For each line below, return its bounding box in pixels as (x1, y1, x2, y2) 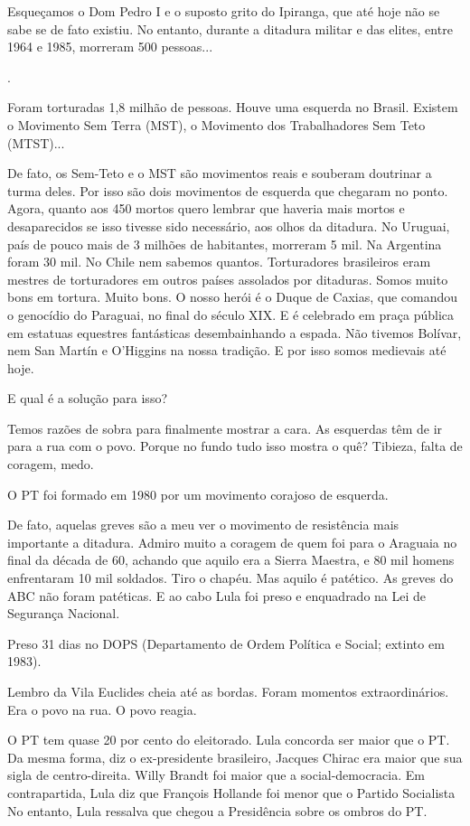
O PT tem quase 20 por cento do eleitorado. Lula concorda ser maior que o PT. (7, 730, 450, 749)
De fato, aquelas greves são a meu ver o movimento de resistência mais (7, 515, 399, 534)
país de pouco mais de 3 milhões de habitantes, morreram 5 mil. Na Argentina (7, 234, 442, 253)
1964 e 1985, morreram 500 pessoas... (7, 37, 213, 56)
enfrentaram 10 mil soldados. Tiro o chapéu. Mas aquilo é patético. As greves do (7, 568, 454, 587)
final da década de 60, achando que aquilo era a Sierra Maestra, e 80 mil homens (7, 550, 455, 569)
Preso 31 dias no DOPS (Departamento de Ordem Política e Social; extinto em (7, 634, 445, 652)
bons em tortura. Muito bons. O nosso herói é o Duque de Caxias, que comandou (7, 287, 458, 306)
